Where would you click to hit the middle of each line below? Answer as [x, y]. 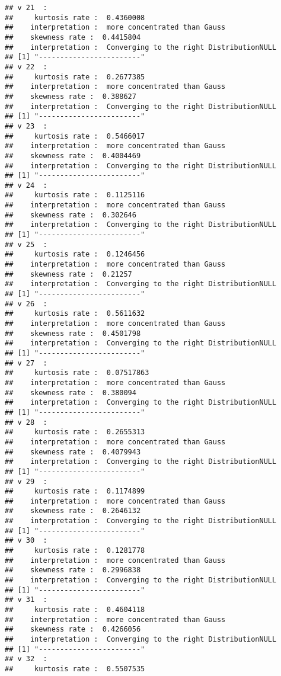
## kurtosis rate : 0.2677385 [75, 77]
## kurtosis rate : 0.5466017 [75, 136]
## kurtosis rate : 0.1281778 [75, 551]
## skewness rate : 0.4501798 [73, 333]
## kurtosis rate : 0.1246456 [75, 254]
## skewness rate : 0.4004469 [73, 156]
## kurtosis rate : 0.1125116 [75, 195]
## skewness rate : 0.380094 [71, 393]
